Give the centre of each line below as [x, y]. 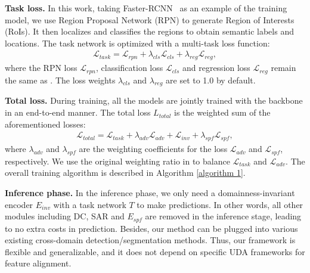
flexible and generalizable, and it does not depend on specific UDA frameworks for [155, 251]
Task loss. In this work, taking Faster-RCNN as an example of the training [146, 8]
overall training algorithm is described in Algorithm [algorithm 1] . [125, 173]
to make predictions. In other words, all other [220, 204]
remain [283, 68]
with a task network [90, 204]
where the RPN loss [41, 68]
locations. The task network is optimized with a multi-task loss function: [137, 43]
